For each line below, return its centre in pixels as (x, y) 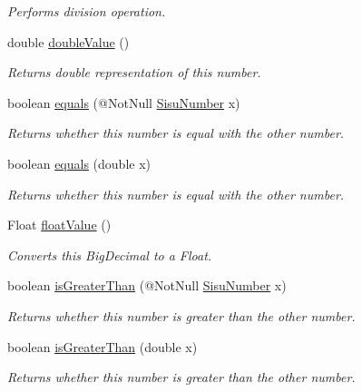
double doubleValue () (68, 41)
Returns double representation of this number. (134, 72)
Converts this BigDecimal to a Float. (110, 255)
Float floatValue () (59, 225)
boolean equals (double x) (79, 163)
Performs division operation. (87, 11)
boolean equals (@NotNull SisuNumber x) (124, 102)
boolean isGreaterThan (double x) (103, 346)
